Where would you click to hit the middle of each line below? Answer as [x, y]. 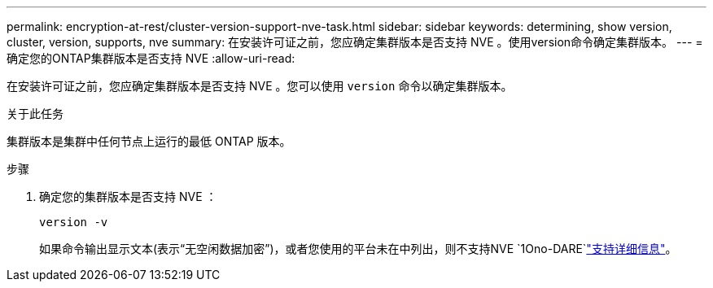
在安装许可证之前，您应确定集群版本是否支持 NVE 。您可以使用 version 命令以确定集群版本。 [260, 86]
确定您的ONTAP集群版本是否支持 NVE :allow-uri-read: [151, 58]
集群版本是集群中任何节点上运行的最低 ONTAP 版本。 [149, 141]
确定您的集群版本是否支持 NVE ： [128, 196]
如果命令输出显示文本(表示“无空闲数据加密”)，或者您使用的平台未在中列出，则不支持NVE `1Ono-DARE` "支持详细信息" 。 [358, 249]
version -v [74, 222]
